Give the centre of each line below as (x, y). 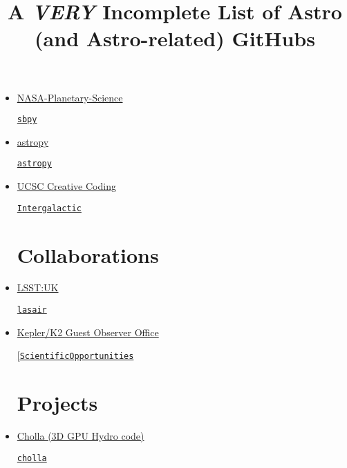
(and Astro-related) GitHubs (175, 38)
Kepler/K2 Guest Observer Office (88, 332)
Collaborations (88, 254)
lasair (32, 310)
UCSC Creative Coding (66, 186)
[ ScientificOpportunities (75, 355)
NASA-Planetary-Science (70, 97)
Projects (57, 403)
